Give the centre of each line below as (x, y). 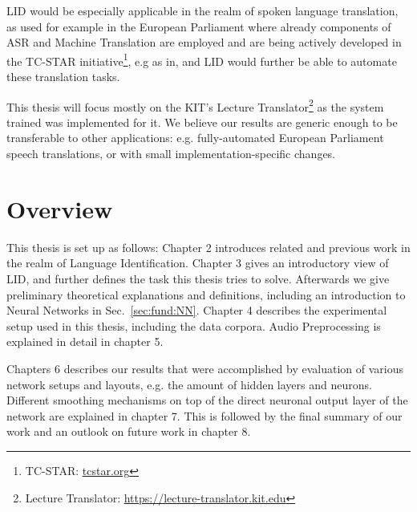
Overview (60, 208)
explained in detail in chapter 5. (85, 341)
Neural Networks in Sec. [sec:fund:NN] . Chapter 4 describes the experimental (197, 310)
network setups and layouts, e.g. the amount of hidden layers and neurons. (189, 384)
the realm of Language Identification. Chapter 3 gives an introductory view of (198, 263)
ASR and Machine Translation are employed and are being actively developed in (204, 42)
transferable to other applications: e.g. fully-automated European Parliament (195, 138)
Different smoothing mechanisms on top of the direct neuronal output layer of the (207, 400)
